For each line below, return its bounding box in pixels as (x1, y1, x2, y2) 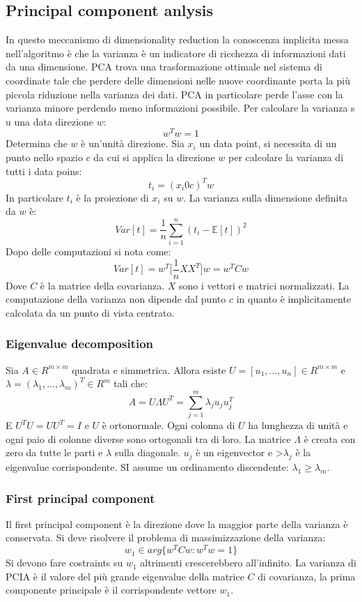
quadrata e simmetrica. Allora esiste (72, 362, 226, 377)
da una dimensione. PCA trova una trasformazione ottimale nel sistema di (6, 59, 322, 74)
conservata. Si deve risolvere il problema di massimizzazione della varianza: (6, 530, 326, 545)
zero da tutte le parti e (6, 445, 103, 460)
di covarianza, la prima (258, 569, 356, 583)
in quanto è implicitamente (236, 292, 352, 306)
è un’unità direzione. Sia (81, 136, 184, 151)
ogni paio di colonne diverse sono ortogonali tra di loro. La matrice (6, 431, 291, 446)
